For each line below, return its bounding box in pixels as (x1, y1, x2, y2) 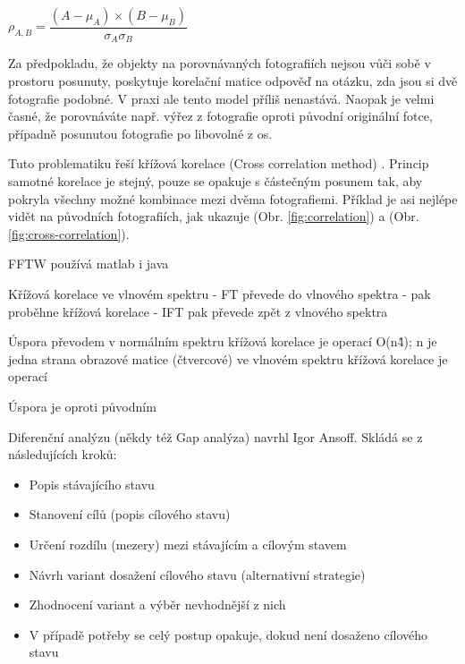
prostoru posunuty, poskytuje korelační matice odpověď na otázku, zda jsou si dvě (8, 72, 458, 90)
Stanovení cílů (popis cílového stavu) (29, 505, 231, 524)
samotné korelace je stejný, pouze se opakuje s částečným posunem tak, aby (8, 172, 423, 191)
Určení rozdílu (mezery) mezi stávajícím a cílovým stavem (29, 534, 347, 553)
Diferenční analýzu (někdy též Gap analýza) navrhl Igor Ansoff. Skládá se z (8, 427, 423, 446)
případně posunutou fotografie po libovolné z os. (8, 123, 273, 142)
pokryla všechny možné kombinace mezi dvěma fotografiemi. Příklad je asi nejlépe (8, 189, 458, 208)
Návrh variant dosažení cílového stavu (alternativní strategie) (29, 565, 366, 583)
